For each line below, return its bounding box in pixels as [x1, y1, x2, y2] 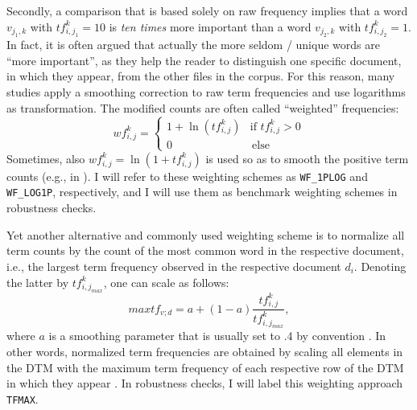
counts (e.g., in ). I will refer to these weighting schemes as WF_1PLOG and [6, 167, 368, 184]
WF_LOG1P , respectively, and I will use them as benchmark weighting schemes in [6, 183, 398, 200]
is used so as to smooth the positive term [205, 150, 409, 166]
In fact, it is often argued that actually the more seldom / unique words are [6, 36, 380, 53]
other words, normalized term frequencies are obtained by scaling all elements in [6, 343, 403, 360]
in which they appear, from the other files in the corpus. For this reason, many [6, 68, 395, 84]
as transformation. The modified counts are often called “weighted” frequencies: [6, 99, 399, 116]
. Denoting [353, 257, 407, 274]
